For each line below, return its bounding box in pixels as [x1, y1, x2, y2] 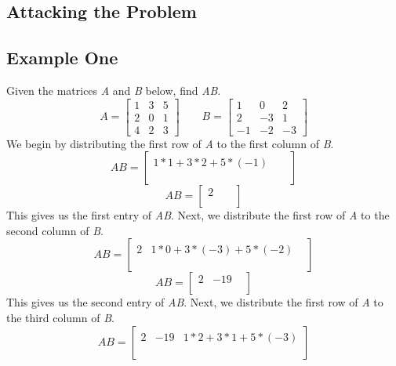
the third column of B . [6, 310, 114, 326]
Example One [6, 45, 118, 70]
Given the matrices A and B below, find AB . [6, 82, 221, 98]
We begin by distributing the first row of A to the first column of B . [6, 135, 334, 151]
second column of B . [6, 222, 104, 238]
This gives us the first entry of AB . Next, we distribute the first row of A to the [6, 207, 390, 223]
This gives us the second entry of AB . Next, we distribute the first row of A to [6, 294, 383, 310]
